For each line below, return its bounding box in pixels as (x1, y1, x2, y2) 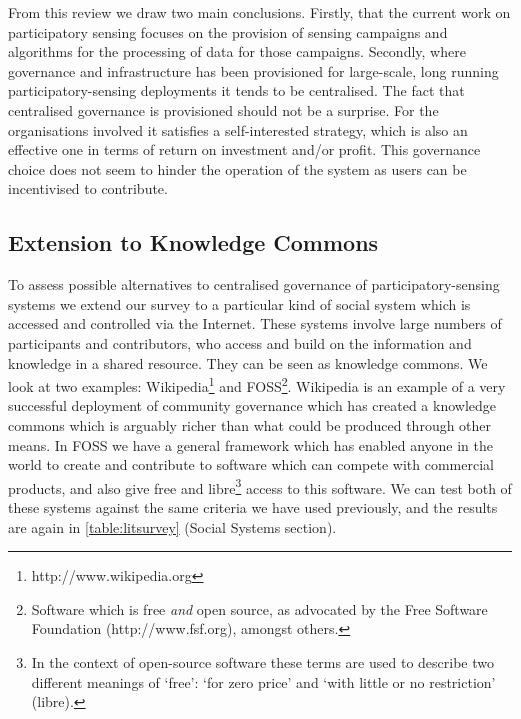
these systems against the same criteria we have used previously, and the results (8, 496, 498, 517)
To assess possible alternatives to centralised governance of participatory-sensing (8, 274, 500, 295)
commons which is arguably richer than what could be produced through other (8, 414, 492, 435)
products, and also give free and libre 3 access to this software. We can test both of (8, 474, 512, 498)
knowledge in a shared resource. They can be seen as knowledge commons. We (8, 352, 488, 373)
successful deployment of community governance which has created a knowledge (8, 395, 496, 416)
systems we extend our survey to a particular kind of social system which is (8, 293, 471, 314)
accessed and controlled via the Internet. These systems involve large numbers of (8, 313, 502, 334)
